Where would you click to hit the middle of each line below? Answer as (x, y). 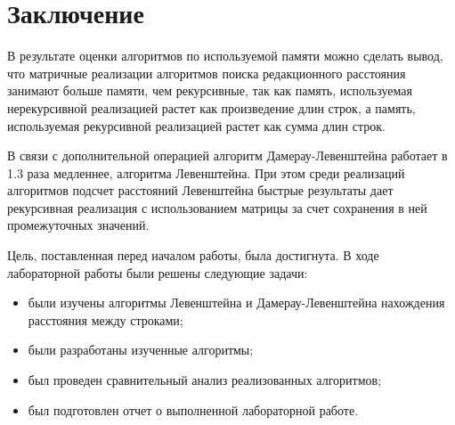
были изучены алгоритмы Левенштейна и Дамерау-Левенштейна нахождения (236, 302)
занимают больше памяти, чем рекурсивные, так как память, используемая (210, 90)
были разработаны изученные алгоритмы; (141, 350)
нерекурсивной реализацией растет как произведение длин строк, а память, (211, 107)
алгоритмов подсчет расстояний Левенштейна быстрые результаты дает (200, 190)
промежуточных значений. (78, 225)
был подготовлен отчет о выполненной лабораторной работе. (193, 409)
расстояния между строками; (106, 319)
